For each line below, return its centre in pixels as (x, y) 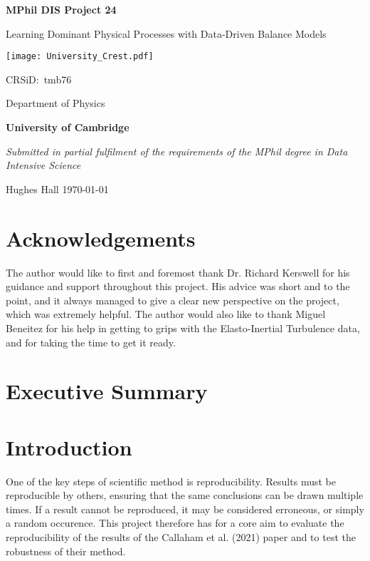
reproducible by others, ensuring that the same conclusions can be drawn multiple (185, 495)
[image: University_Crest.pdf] (80, 57)
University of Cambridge (68, 127)
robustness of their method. (66, 551)
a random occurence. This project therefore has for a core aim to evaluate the (175, 523)
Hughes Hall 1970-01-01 (57, 189)
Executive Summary (107, 391)
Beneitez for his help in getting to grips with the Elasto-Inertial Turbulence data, (183, 328)
